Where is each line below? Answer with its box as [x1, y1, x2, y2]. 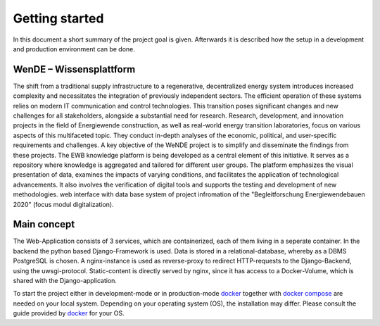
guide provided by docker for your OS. [13, 309, 125, 318]
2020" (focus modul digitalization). [13, 200, 114, 208]
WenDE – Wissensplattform [13, 63, 136, 75]
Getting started [13, 11, 104, 26]
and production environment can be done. [13, 44, 135, 53]
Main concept [13, 218, 75, 230]
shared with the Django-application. [13, 277, 118, 284]
